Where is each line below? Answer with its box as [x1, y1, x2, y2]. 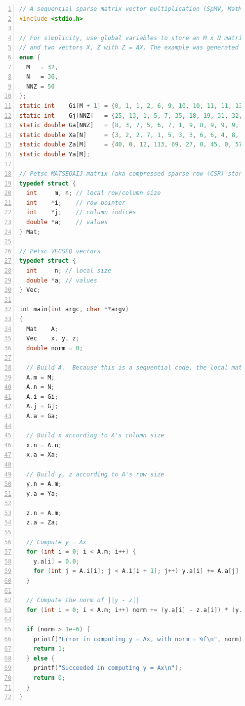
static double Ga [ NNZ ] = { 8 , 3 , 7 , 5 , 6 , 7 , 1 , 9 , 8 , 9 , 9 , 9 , [19, 122, 239, 129]
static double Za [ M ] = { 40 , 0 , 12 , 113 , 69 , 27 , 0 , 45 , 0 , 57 [19, 141, 243, 148]
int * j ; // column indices [26, 209, 136, 216]
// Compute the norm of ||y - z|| [26, 597, 140, 604]
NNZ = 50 [26, 83, 55, 90]
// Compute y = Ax [26, 538, 87, 546]
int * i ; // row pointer [26, 199, 125, 206]
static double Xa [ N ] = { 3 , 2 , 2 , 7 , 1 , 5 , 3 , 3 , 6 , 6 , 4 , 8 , [19, 131, 239, 139]
